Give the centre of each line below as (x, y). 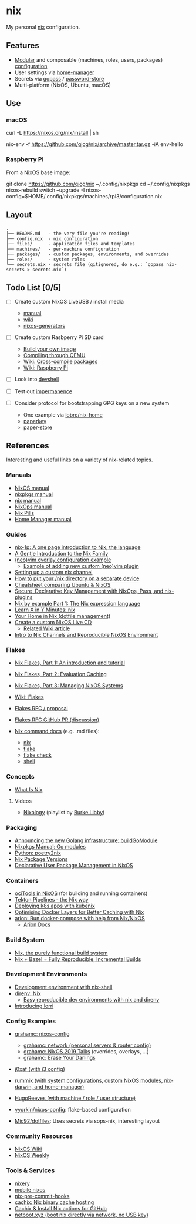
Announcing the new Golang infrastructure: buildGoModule (86, 840)
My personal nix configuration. (43, 27)
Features (23, 46)
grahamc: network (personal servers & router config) (87, 1045)
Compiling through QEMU (54, 355)
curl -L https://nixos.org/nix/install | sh (52, 133)
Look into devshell (37, 379)
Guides (17, 534)
